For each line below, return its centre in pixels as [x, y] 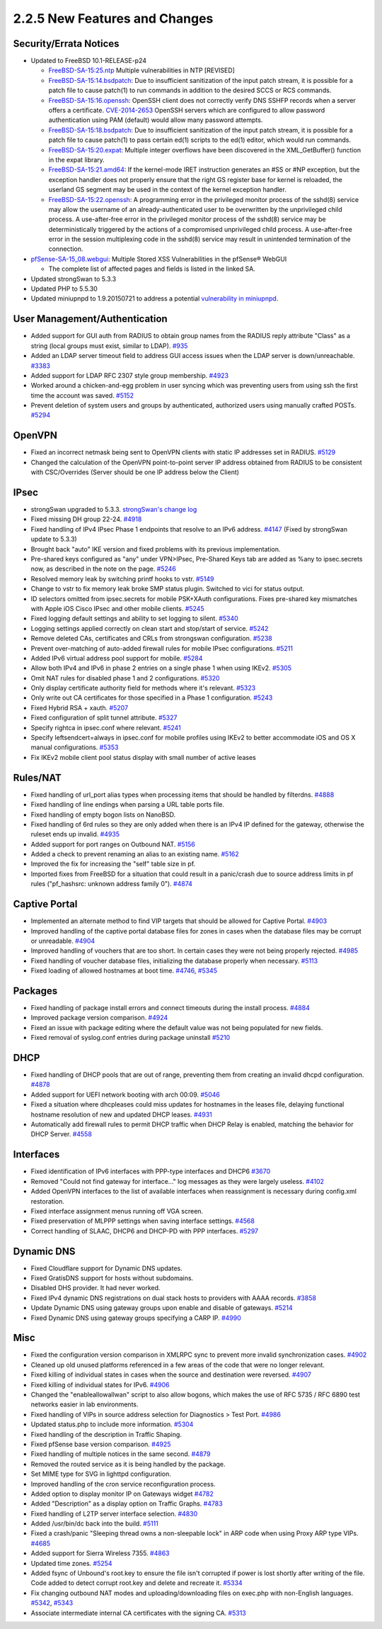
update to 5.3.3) [54, 539]
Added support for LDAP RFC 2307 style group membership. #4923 [130, 375]
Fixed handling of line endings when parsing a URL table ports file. [128, 805]
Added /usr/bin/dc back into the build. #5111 [94, 1523]
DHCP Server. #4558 [61, 1134]
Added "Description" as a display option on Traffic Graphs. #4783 [127, 1504]
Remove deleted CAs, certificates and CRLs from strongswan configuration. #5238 [151, 639]
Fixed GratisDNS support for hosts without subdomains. [112, 1278]
